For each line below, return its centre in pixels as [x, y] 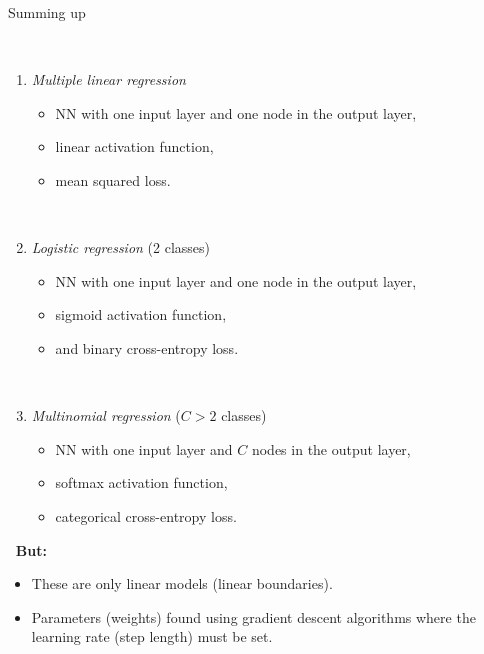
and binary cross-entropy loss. [147, 347]
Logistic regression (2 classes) [121, 247]
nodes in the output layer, [331, 448]
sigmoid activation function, [141, 314]
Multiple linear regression [108, 79]
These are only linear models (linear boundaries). [182, 583]
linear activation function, [134, 146]
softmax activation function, [141, 482]
